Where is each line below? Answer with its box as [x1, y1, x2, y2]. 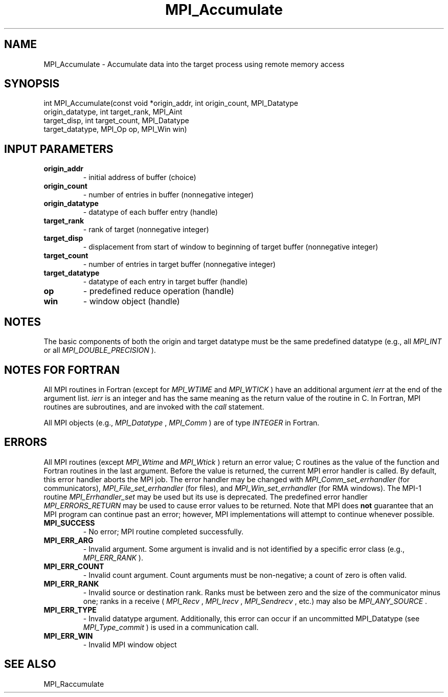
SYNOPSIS [4, 77, 60, 91]
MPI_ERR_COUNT [43, 561, 104, 571]
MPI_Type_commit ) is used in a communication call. [83, 622, 259, 632]
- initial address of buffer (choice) [83, 173, 196, 182]
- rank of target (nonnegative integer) [83, 225, 209, 234]
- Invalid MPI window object [83, 640, 177, 649]
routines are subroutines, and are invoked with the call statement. [43, 402, 264, 411]
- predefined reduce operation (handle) [83, 286, 234, 297]
